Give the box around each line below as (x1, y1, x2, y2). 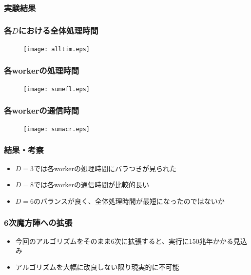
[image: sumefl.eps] (23, 85, 90, 93)
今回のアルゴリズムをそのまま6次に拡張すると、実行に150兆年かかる (15, 236, 233, 246)
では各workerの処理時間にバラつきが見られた (34, 163, 176, 173)
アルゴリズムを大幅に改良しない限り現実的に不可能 (15, 261, 179, 272)
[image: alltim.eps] (23, 46, 90, 53)
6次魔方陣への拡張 (4, 216, 73, 229)
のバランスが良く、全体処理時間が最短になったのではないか (34, 196, 225, 206)
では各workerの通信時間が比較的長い (34, 179, 149, 190)
